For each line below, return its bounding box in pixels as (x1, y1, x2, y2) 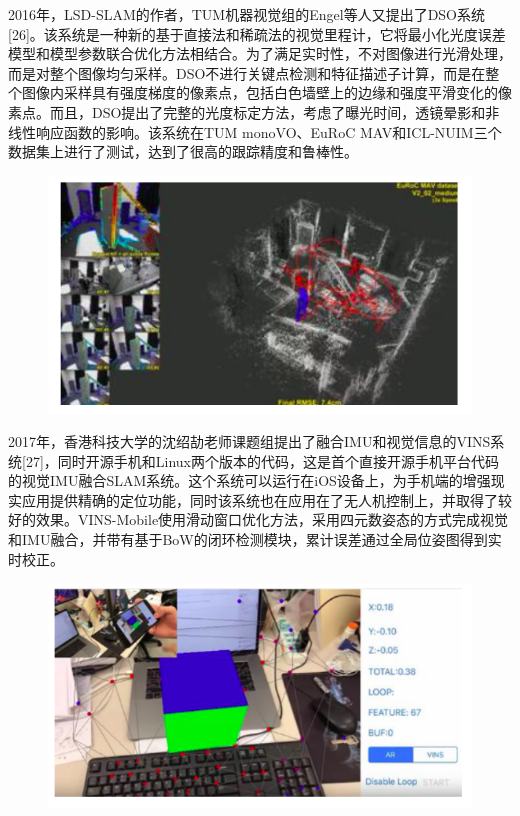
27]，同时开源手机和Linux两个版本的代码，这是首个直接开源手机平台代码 (25, 450, 499, 471)
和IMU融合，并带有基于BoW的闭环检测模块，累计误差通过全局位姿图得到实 (8, 529, 502, 550)
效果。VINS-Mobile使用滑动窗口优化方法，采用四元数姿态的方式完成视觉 (35, 509, 509, 530)
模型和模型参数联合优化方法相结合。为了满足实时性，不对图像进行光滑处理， (8, 43, 512, 64)
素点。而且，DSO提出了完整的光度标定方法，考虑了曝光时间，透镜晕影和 (8, 101, 486, 122)
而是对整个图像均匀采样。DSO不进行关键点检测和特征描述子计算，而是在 (8, 62, 486, 83)
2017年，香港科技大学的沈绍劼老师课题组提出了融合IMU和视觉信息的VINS (8, 431, 491, 452)
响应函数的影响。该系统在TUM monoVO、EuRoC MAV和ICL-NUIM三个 (35, 121, 502, 142)
